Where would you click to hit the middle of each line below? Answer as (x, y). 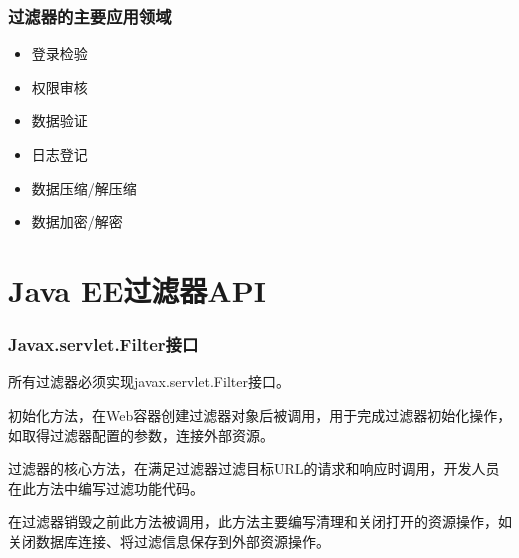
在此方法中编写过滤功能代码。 (106, 487)
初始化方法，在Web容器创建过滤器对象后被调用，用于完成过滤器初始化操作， (260, 414)
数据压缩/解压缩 (84, 187)
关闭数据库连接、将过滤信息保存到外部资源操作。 (169, 540)
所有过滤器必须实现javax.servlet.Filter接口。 (149, 381)
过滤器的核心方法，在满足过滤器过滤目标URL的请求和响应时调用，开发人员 (254, 468)
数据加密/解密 (77, 221)
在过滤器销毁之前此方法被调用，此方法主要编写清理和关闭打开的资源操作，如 (260, 521)
